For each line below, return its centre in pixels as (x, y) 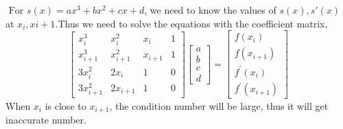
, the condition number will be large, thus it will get (219, 105)
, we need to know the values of (210, 10)
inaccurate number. (46, 119)
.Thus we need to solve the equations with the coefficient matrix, (191, 23)
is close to (66, 105)
